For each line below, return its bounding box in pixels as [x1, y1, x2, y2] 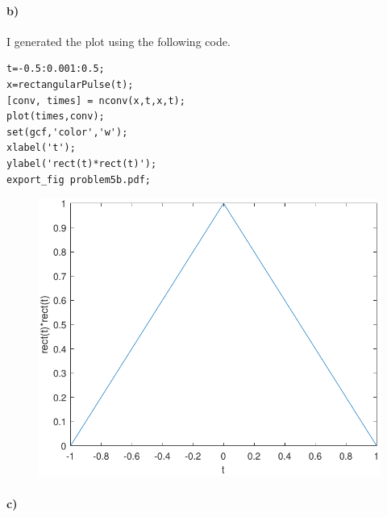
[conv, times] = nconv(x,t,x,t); [6, 94, 185, 106]
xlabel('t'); [6, 142, 76, 154]
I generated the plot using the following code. [6, 32, 231, 49]
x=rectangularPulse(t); [6, 78, 134, 90]
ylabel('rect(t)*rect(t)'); [6, 157, 157, 169]
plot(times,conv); [6, 110, 105, 123]
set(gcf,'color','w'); [6, 126, 128, 138]
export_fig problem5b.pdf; [6, 173, 151, 186]
